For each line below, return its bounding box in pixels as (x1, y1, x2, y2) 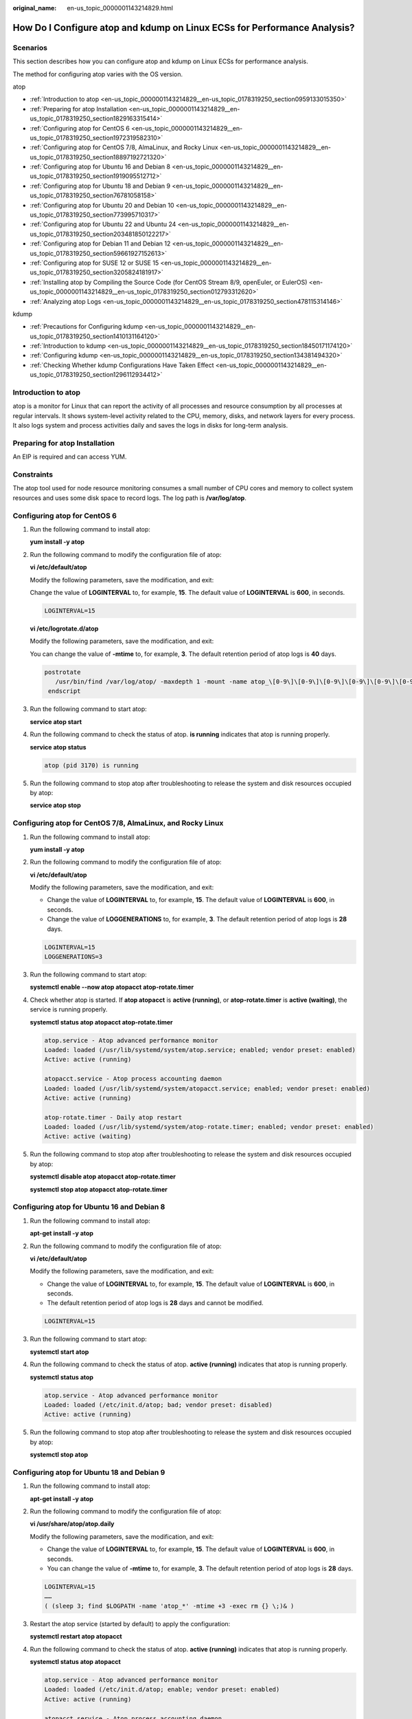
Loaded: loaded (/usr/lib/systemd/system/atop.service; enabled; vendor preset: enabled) (44, 1046, 356, 1053)
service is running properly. (30, 1005, 108, 1014)
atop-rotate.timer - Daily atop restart (44, 1113, 182, 1121)
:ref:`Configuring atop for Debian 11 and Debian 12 (30, 239, 171, 248)
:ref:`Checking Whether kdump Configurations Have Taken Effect (30, 361, 214, 369)
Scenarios (12, 43, 48, 52)
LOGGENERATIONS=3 (44, 953, 103, 961)
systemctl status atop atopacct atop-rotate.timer (30, 1018, 173, 1026)
